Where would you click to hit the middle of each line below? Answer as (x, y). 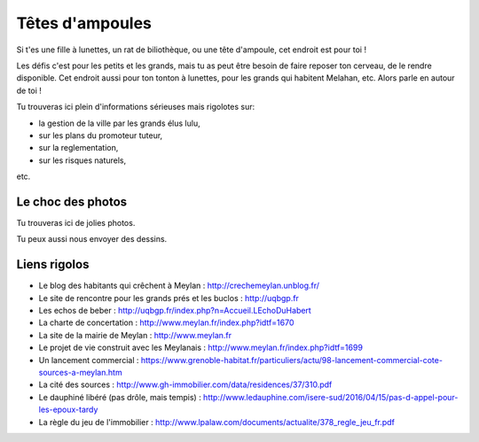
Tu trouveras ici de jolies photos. (76, 222)
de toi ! (29, 90)
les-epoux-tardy (68, 410)
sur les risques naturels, (82, 160)
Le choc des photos (72, 202)
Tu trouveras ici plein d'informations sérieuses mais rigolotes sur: (136, 107)
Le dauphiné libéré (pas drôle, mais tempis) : (120, 397)
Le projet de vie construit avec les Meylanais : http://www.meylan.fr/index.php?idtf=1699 (201, 348)
